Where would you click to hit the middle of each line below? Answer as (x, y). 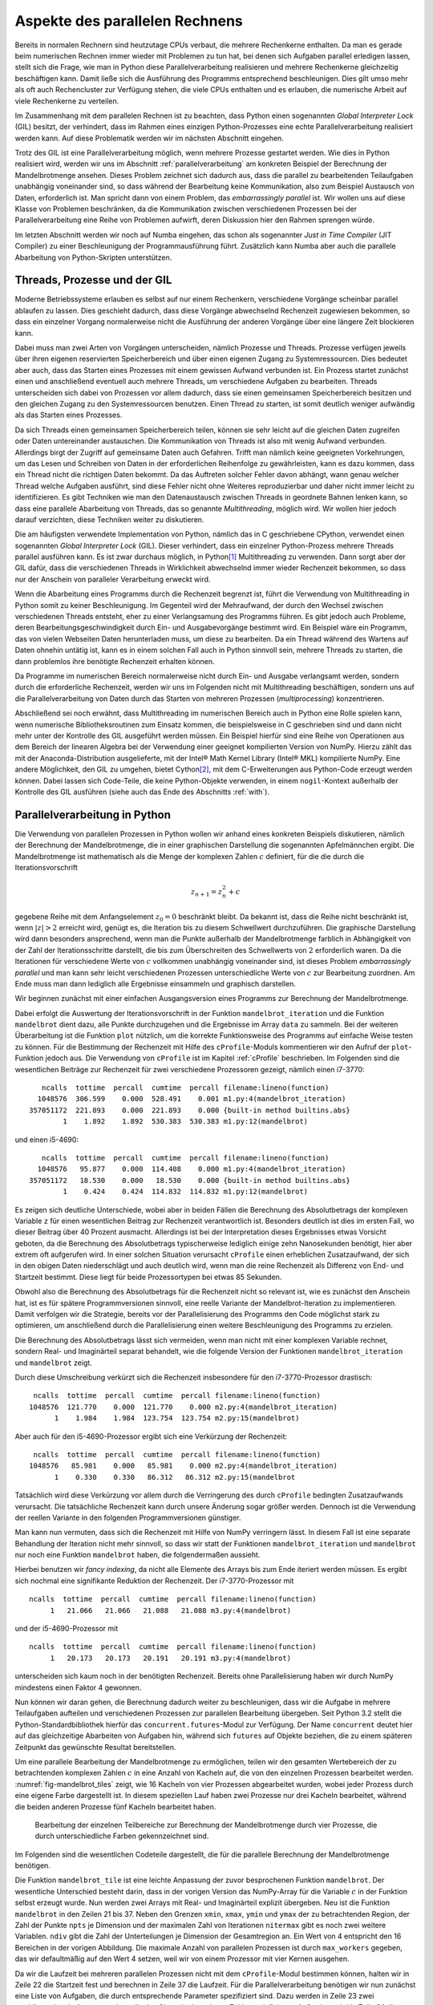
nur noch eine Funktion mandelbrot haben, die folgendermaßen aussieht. (138, 1555)
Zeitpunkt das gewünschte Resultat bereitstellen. (95, 1747)
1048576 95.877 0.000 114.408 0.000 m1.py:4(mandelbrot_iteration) (192, 1169)
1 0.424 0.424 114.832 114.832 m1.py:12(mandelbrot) (186, 1192)
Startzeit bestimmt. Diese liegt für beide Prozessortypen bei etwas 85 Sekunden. (148, 1277)
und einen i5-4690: (47, 1140)
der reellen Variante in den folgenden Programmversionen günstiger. (128, 1517)
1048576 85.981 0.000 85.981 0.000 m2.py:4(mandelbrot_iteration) (184, 1466)
